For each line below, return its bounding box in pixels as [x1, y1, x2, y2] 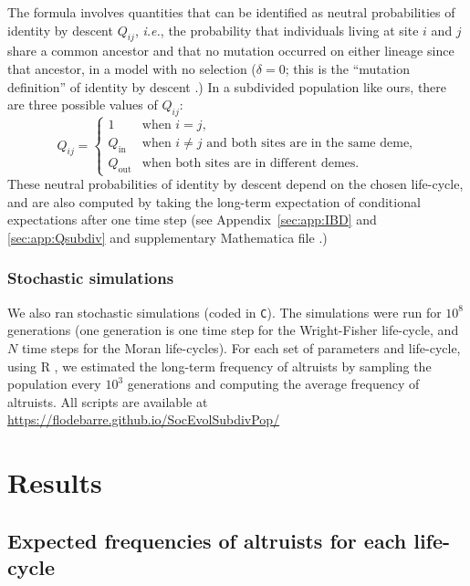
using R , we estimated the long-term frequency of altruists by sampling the [7, 356, 432, 375]
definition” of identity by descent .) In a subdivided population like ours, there [7, 77, 447, 96]
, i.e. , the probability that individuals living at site [134, 20, 419, 39]
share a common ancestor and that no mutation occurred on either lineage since [7, 41, 454, 60]
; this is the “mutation [285, 58, 410, 78]
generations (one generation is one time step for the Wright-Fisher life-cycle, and [7, 320, 459, 340]
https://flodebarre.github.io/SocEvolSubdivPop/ [7, 410, 280, 429]
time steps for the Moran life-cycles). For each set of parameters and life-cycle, [21, 339, 461, 357]
